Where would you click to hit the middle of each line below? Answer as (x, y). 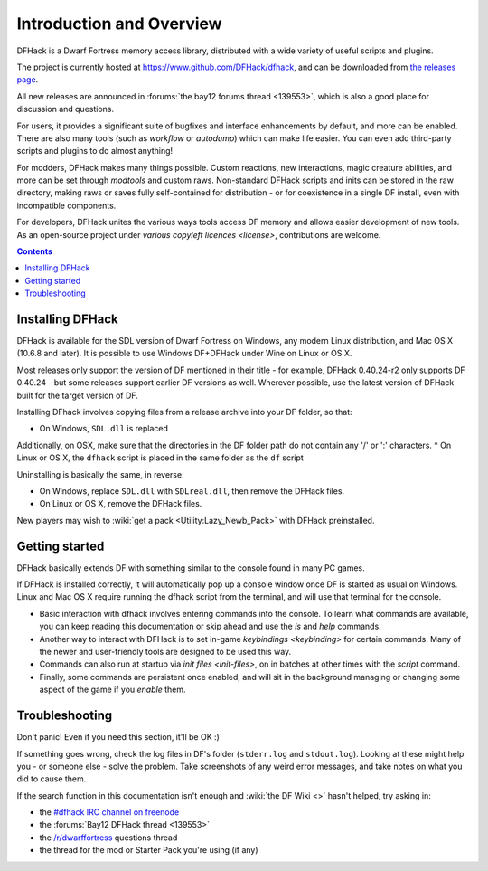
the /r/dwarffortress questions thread (108, 838)
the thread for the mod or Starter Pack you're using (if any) (149, 850)
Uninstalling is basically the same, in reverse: (100, 474)
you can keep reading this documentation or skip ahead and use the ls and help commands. (210, 626)
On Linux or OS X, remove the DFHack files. (121, 504)
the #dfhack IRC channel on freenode (109, 812)
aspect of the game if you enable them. (113, 690)
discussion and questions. (66, 109)
